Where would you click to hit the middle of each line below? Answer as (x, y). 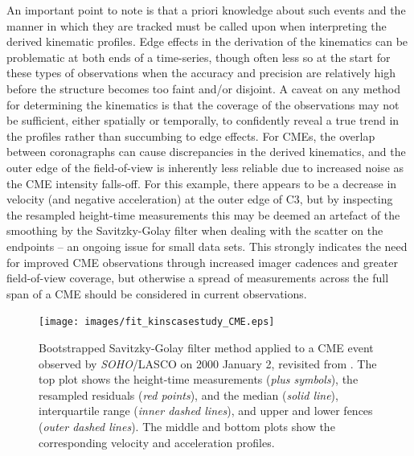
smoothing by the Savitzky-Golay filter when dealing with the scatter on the (195, 230)
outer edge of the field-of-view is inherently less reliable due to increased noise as (205, 167)
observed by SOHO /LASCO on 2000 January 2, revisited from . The (208, 363)
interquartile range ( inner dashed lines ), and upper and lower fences (206, 411)
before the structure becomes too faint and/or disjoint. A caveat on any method (203, 88)
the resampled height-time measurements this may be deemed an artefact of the (203, 214)
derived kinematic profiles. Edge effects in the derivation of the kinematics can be (207, 41)
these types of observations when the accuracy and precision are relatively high (201, 73)
